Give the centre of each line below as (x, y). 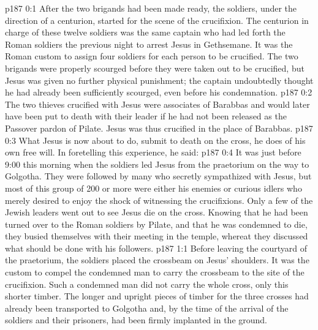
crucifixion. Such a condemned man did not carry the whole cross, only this (147, 284)
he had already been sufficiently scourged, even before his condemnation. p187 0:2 (159, 92)
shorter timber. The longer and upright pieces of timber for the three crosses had (157, 296)
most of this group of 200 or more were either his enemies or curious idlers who (153, 188)
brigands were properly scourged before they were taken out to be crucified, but (155, 68)
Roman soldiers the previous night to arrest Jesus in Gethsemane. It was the (149, 44)
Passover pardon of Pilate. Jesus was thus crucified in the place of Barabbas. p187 (159, 128)
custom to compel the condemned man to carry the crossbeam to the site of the (155, 272)
